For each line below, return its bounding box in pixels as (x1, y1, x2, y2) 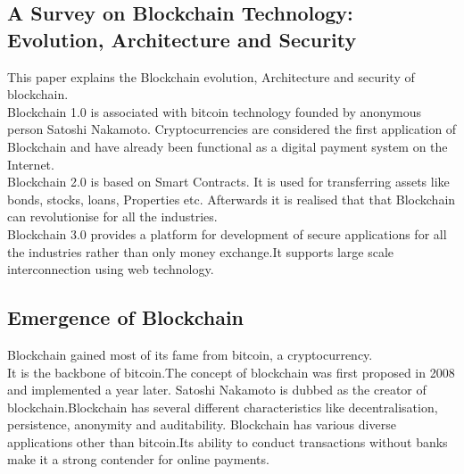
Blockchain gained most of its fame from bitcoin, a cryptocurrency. (7, 345, 373, 363)
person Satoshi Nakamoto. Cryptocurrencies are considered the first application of (7, 120, 457, 138)
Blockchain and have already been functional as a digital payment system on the (7, 137, 448, 155)
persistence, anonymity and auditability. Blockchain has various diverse (7, 415, 396, 434)
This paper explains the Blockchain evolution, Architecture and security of (7, 67, 415, 86)
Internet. (7, 154, 54, 173)
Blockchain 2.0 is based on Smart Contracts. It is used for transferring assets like (7, 172, 450, 191)
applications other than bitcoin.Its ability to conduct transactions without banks (7, 432, 448, 451)
